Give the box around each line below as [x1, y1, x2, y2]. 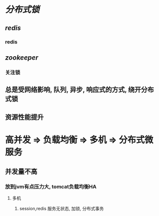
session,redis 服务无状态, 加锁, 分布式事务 [19, 206, 104, 212]
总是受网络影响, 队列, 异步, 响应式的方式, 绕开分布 [5, 86, 154, 94]
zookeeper [5, 53, 39, 62]
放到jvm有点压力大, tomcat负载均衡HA [5, 183, 97, 190]
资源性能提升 [5, 113, 44, 121]
